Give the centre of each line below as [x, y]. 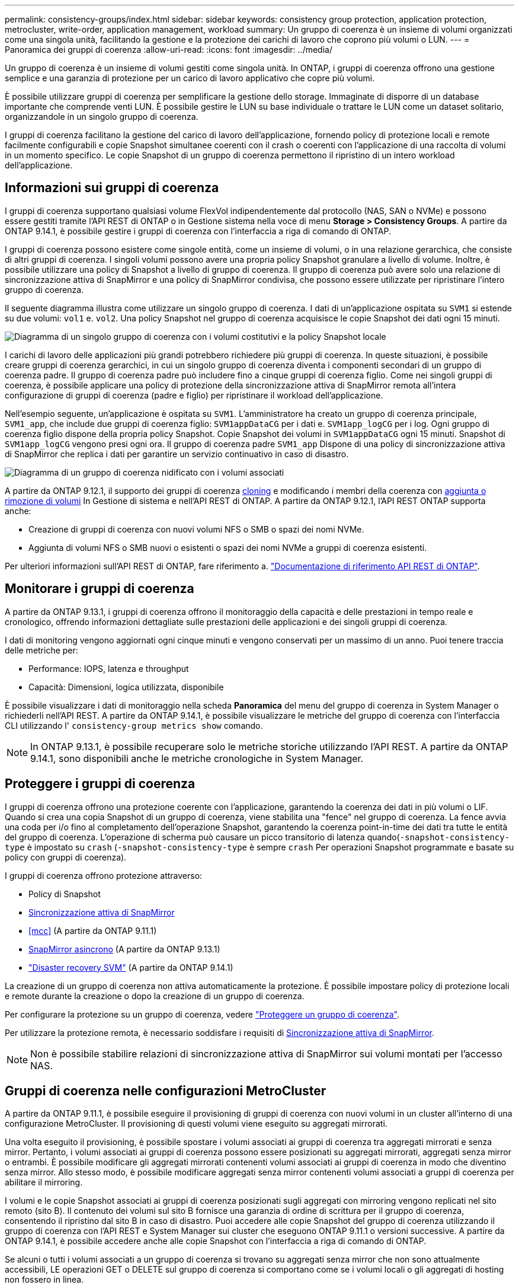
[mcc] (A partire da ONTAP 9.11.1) [93, 930]
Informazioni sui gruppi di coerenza [112, 188]
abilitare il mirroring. [44, 1182]
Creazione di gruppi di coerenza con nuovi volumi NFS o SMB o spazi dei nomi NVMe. [196, 529]
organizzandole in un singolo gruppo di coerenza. [102, 117]
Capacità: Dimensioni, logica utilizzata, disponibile [126, 687]
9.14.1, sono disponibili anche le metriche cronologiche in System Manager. [197, 758]
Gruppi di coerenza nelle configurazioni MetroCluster [166, 1091]
